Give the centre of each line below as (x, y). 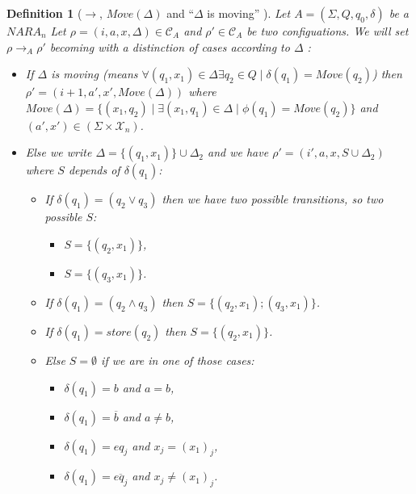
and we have (238, 152)
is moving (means (95, 74)
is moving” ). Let (249, 13)
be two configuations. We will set (328, 31)
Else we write (59, 152)
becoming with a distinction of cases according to (170, 46)
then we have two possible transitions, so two (273, 199)
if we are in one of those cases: (178, 360)
